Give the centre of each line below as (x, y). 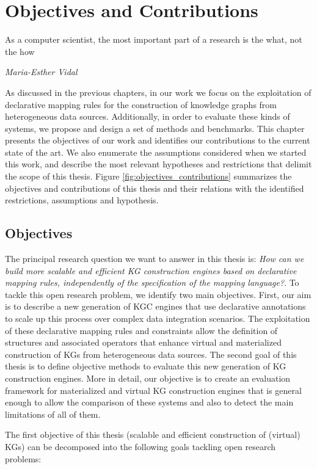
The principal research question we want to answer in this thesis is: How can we (155, 259)
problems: (23, 458)
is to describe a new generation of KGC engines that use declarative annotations (155, 306)
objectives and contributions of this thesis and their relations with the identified (155, 188)
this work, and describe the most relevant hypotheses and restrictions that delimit (158, 164)
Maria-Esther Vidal (41, 72)
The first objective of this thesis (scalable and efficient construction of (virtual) (153, 434)
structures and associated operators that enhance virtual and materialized (143, 342)
